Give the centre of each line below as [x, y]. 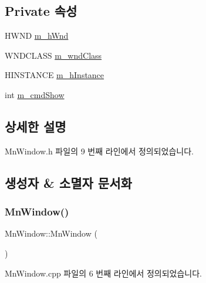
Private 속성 [41, 11]
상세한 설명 [36, 126]
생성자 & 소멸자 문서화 [68, 182]
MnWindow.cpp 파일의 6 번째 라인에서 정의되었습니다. [103, 273]
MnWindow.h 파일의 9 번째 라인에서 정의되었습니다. [99, 151]
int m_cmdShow [35, 94]
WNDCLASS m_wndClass [53, 55]
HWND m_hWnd [37, 36]
